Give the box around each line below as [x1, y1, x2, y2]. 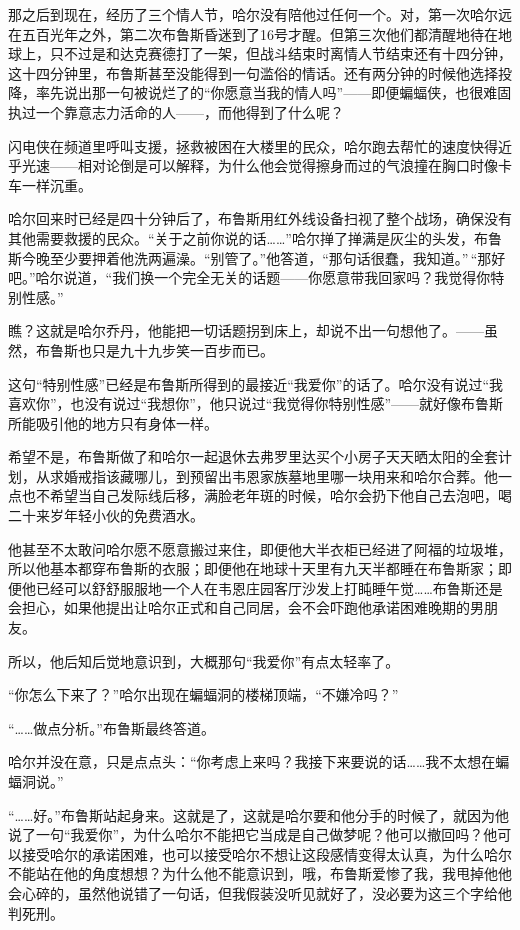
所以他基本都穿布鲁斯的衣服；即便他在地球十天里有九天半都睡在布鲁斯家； [8, 558, 498, 579]
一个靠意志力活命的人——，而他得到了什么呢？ [35, 101, 344, 122]
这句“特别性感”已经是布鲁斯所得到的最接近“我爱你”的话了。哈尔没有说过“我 [8, 373, 504, 394]
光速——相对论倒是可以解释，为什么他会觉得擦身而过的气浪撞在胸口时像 [21, 155, 498, 176]
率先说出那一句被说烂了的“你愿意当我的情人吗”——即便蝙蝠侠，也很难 [35, 82, 498, 103]
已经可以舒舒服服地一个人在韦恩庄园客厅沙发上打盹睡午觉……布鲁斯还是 [35, 577, 503, 598]
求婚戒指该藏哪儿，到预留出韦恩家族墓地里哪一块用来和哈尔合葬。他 [49, 465, 498, 486]
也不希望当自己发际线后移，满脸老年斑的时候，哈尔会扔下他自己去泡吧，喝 [21, 485, 512, 506]
